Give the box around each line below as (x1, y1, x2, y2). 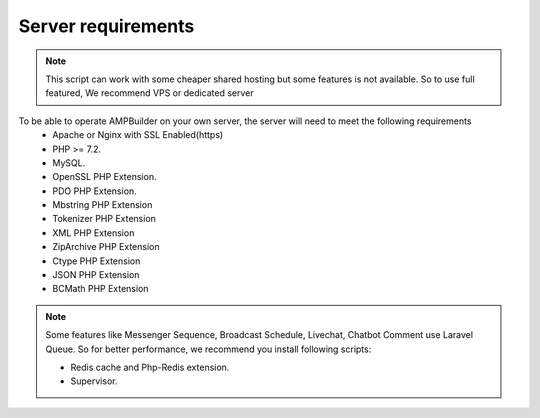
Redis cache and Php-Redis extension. (70, 361, 230, 373)
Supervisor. (70, 375, 118, 387)
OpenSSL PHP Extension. (52, 171, 157, 183)
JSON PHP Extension (52, 269, 140, 281)
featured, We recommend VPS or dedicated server (45, 87, 254, 99)
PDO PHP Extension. (52, 185, 137, 197)
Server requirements (18, 15, 195, 37)
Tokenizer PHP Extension (52, 213, 157, 225)
